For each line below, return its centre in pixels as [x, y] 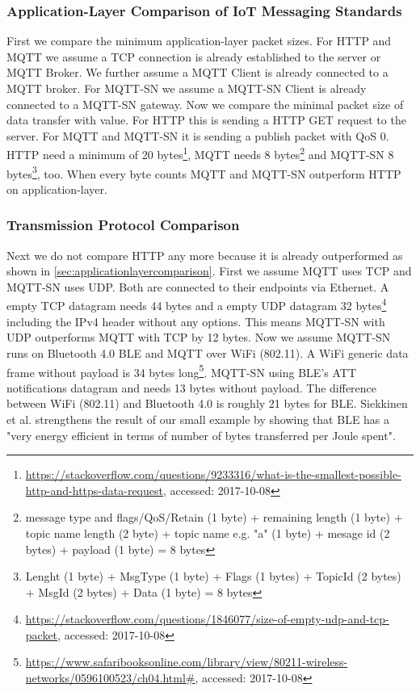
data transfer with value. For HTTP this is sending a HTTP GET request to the [206, 120]
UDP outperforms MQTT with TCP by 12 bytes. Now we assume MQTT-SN [199, 337]
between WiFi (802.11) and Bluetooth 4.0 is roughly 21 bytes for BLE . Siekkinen [207, 403]
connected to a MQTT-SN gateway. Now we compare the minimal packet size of [205, 104]
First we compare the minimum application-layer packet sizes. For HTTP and [199, 41]
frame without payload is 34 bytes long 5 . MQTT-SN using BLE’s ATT [182, 371]
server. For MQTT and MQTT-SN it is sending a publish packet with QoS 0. [198, 135]
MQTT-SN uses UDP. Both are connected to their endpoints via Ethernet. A [198, 286]
